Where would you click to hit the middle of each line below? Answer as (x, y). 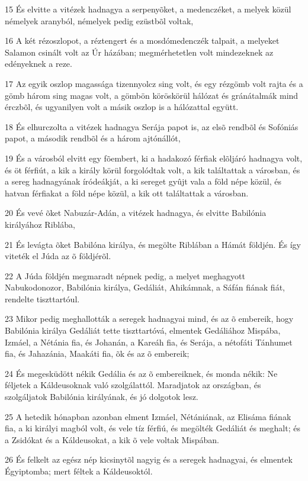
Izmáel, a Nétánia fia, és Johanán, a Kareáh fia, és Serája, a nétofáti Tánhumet (149, 342)
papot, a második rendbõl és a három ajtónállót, (93, 138)
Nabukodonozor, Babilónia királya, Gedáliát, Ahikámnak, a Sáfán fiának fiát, (145, 287)
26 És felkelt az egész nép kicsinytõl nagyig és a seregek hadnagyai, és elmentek (149, 459)
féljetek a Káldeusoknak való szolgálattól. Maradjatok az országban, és (133, 385)
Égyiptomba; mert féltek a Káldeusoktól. (79, 471)
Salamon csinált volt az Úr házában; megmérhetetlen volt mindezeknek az (139, 52)
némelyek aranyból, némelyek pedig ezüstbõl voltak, (99, 20)
